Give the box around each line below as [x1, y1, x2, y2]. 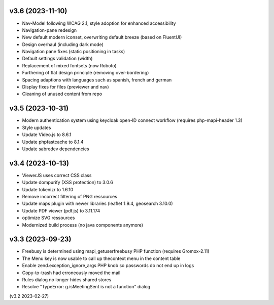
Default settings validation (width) [22, 56, 93, 62]
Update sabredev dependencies [22, 146, 89, 152]
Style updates [22, 124, 51, 130]
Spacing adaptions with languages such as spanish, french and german [22, 76, 172, 83]
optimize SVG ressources [22, 215, 76, 221]
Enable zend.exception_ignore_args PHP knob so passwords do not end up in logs [22, 263, 194, 269]
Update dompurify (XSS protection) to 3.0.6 [22, 180, 114, 186]
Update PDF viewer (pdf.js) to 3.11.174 [22, 207, 100, 213]
